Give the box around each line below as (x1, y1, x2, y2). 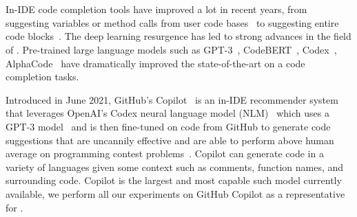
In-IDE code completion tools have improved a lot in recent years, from (6, 2, 307, 16)
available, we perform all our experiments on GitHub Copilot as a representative (6, 186, 345, 201)
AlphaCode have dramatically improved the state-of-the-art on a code (6, 56, 305, 70)
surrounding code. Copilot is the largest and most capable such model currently (6, 173, 342, 187)
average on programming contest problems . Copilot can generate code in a (6, 146, 324, 161)
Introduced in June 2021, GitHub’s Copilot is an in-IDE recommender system (6, 92, 338, 106)
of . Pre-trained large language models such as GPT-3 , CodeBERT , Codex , (6, 42, 337, 56)
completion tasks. (6, 69, 79, 84)
